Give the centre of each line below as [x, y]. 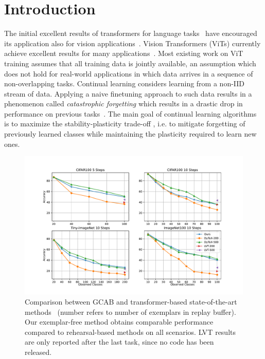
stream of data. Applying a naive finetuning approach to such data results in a [128, 93]
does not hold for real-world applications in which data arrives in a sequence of [129, 73]
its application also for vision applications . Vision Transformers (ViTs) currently [132, 43]
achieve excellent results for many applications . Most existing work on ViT [124, 53]
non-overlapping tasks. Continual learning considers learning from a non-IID [125, 83]
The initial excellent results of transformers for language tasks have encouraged [131, 33]
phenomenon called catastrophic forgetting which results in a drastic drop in [123, 103]
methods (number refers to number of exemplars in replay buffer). [130, 311]
